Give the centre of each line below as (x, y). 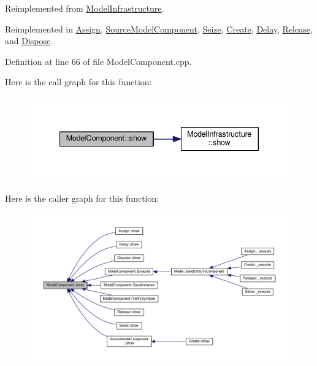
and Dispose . (29, 41)
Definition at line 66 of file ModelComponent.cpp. (98, 61)
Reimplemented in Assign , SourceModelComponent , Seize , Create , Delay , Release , (159, 29)
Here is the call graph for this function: (78, 82)
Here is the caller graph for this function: (82, 198)
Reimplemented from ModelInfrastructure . (85, 8)
